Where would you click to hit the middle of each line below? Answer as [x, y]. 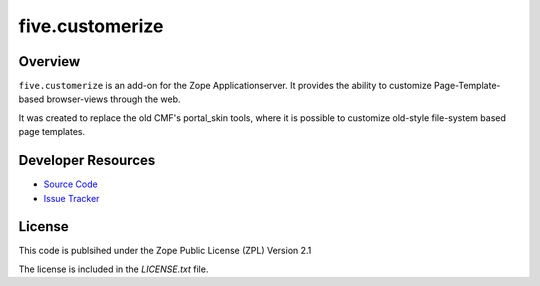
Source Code [71, 184]
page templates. [51, 132]
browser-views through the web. [113, 99]
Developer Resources [87, 160]
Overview [49, 61]
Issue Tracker [71, 198]
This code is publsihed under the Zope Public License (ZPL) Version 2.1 [165, 251]
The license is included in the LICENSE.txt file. [113, 269]
